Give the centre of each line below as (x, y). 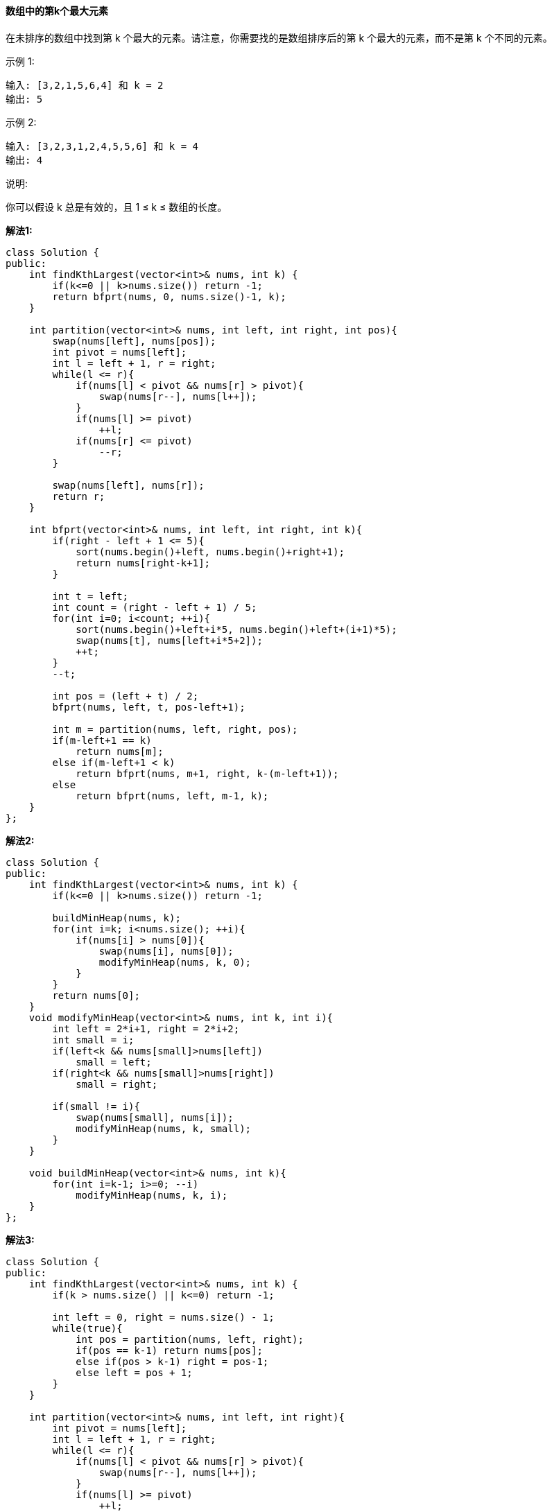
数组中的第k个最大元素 (57, 11)
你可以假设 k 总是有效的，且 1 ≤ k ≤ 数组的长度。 (117, 207)
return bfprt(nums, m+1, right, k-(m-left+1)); (207, 773)
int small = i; (93, 1040)
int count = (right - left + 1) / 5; (155, 607)
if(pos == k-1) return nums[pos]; (169, 1350)
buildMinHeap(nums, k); (117, 918)
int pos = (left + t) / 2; (126, 696)
